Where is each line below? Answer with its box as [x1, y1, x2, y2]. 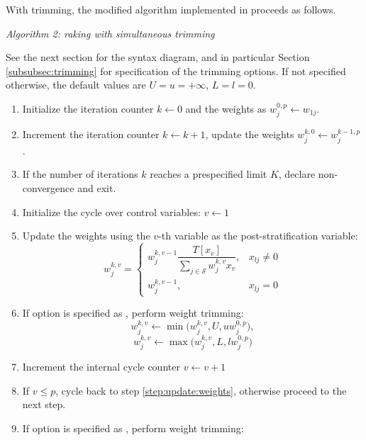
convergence [22, 181, 74, 195]
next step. [22, 397, 66, 412]
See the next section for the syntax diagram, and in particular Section [6, 50, 310, 64]
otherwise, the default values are [6, 77, 146, 92]
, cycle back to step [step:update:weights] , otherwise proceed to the [55, 383, 347, 397]
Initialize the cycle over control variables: [22, 204, 201, 219]
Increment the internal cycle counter [22, 359, 180, 374]
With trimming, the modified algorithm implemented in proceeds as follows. [6, 2, 336, 16]
